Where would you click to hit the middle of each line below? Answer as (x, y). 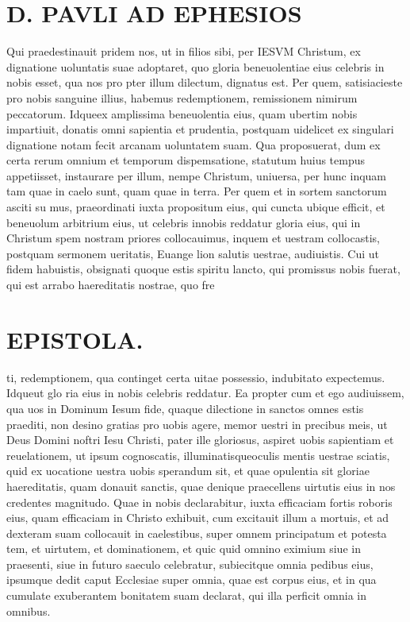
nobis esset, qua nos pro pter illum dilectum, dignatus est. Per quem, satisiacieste (205, 82)
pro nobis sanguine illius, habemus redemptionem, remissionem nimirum (182, 97)
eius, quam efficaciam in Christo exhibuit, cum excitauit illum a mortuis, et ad (198, 518)
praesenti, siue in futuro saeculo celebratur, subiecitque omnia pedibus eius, (190, 564)
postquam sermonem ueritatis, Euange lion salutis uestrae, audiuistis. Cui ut (193, 253)
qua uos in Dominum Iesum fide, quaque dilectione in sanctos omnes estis (185, 408)
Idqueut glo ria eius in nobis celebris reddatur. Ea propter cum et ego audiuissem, (205, 393)
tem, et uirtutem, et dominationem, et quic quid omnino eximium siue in (184, 549)
